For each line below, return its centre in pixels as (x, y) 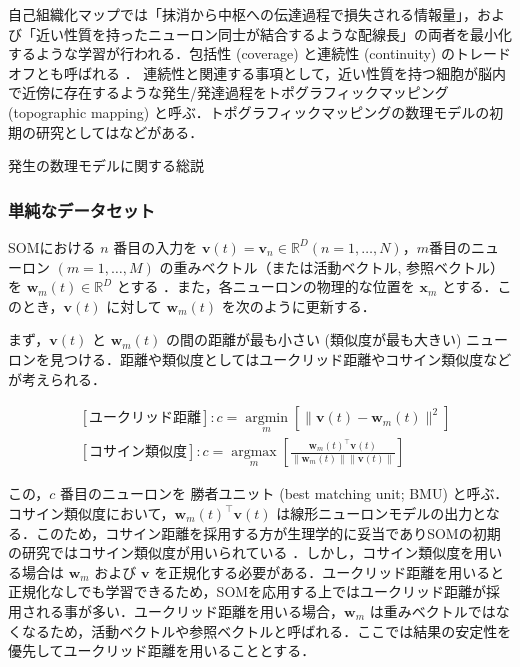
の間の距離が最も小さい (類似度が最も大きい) (313, 339)
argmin (267, 418)
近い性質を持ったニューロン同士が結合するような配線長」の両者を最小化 (273, 33)
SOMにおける (52, 246)
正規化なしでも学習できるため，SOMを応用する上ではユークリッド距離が (247, 591)
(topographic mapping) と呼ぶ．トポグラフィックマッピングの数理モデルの (249, 111)
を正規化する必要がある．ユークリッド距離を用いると (329, 571)
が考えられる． (57, 378)
